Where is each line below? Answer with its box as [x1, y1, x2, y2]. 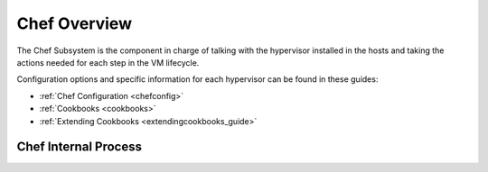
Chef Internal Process [16, 140, 142, 155]
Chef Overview [16, 14, 133, 33]
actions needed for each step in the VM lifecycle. [16, 57, 200, 68]
